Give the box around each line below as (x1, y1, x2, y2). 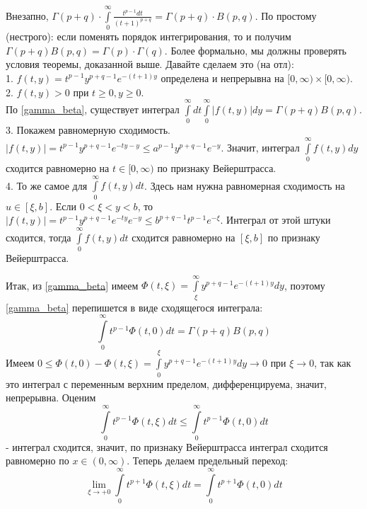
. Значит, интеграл (221, 139, 300, 154)
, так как (314, 355, 351, 370)
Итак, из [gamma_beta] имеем (6, 278, 139, 292)
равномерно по (6, 453, 69, 468)
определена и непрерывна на (161, 70, 284, 85)
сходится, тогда (6, 229, 71, 244)
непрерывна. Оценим (6, 390, 96, 405)
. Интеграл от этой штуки (220, 212, 331, 227)
